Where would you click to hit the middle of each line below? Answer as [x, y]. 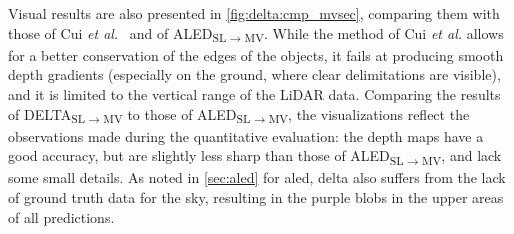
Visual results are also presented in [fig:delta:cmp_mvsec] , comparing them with [254, 13]
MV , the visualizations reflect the [369, 115]
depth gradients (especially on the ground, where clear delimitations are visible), [254, 74]
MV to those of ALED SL [177, 115]
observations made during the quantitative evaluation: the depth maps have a [246, 135]
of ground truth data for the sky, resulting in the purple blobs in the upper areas [256, 196]
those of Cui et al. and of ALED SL [117, 34]
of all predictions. [61, 216]
